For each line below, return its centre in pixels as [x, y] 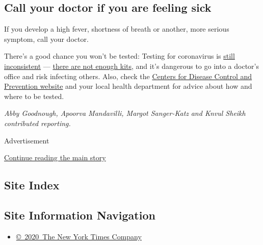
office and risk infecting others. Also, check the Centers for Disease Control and [128, 76]
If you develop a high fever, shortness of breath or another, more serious [117, 29]
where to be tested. [34, 96]
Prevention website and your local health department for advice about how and [128, 86]
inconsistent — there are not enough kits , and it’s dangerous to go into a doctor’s [131, 66]
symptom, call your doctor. [46, 39]
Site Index [32, 185]
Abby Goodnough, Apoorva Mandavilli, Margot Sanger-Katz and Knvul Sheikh [125, 113]
